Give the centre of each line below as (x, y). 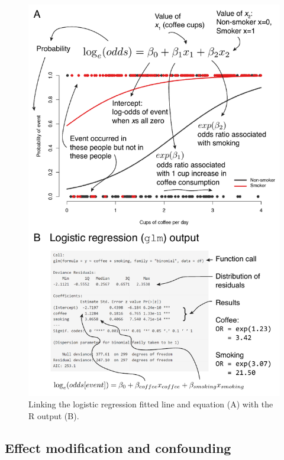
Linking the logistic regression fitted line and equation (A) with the (151, 404)
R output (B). (54, 416)
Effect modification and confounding (118, 448)
